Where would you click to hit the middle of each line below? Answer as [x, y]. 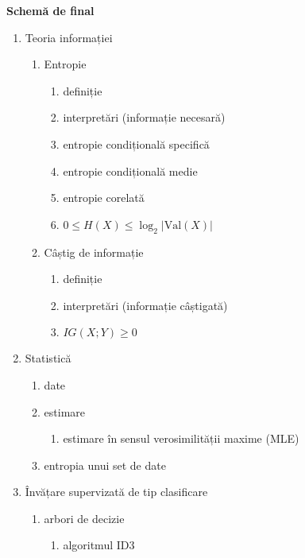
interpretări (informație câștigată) [145, 305]
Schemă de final [50, 10]
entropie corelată [104, 198]
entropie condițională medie [130, 170]
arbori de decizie [84, 518]
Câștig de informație [94, 252]
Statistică [48, 358]
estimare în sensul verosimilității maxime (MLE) [181, 438]
